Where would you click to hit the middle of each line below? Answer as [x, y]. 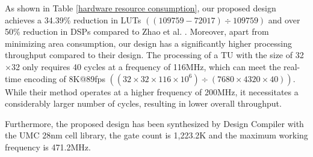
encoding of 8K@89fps [64, 78]
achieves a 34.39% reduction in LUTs [73, 19]
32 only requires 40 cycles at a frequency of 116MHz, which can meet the [146, 66]
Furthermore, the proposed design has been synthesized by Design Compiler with [154, 123]
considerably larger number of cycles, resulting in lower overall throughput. [143, 103]
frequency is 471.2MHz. [48, 147]
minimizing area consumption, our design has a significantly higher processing [149, 43]
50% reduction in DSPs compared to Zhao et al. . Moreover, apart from [137, 31]
